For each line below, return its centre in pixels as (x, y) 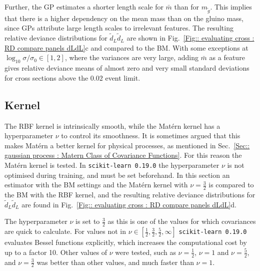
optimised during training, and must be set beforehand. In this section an (117, 175)
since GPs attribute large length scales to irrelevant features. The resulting (119, 28)
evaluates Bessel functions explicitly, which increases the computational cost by (126, 242)
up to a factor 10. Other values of (56, 252)
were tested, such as (145, 252)
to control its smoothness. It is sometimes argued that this (151, 135)
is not (236, 165)
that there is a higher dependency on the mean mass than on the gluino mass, (124, 18)
